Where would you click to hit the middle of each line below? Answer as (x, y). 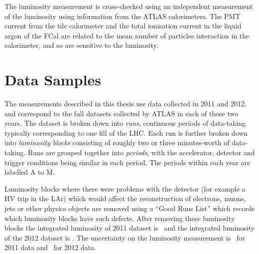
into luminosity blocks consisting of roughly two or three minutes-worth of (117, 142)
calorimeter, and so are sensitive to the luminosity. (81, 45)
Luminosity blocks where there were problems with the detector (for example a (125, 188)
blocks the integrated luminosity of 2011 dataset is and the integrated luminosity (130, 228)
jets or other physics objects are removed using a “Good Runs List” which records (130, 208)
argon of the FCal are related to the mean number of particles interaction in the (127, 35)
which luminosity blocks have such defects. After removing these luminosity (120, 218)
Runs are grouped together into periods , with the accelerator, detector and (141, 152)
